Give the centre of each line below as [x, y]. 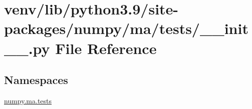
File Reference [106, 48]
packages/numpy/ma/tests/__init [126, 28]
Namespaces [36, 80]
